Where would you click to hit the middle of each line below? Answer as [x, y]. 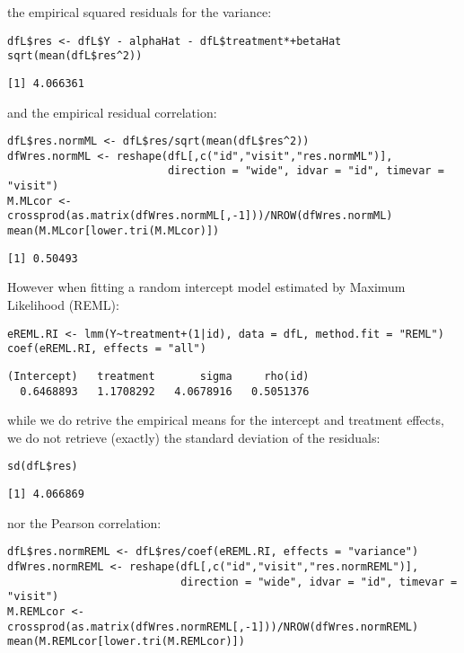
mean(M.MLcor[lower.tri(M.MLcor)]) [114, 231]
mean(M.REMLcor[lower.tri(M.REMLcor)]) [126, 642]
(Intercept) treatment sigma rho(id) [158, 376]
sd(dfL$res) [43, 467]
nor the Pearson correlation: [84, 522]
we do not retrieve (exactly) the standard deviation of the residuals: [194, 437]
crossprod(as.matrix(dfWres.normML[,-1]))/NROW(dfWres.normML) [200, 216]
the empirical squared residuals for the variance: [140, 12]
